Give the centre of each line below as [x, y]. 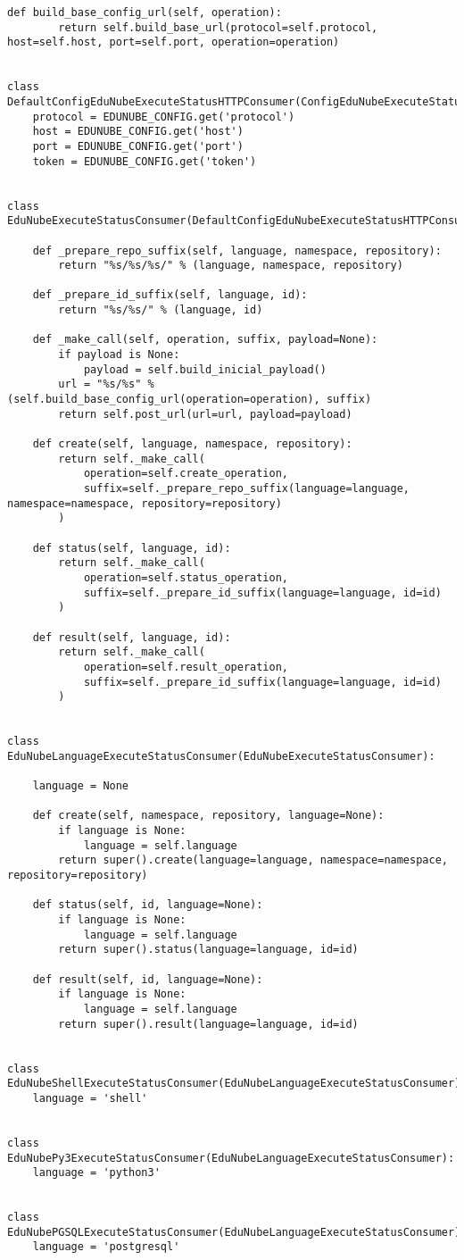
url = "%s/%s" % [106, 384]
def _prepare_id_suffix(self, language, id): [170, 295]
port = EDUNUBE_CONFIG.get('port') [138, 146]
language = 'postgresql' [106, 1247]
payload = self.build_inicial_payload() [205, 369]
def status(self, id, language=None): [148, 905]
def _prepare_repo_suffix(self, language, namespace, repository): [237, 250]
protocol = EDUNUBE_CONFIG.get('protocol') [164, 117]
